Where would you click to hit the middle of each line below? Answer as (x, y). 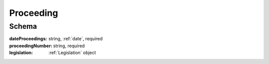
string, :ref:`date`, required (76, 39)
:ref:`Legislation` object (72, 53)
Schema (23, 26)
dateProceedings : (28, 39)
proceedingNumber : (31, 46)
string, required (69, 46)
